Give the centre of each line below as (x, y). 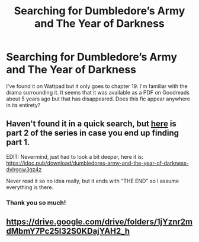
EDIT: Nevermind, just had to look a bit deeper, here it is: (75, 156)
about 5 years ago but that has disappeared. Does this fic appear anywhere (98, 99)
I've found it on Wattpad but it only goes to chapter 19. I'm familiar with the (97, 86)
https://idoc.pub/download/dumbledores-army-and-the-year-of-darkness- (98, 163)
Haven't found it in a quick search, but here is (91, 124)
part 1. (18, 142)
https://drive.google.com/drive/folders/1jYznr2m (99, 222)
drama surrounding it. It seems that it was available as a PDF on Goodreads (98, 92)
